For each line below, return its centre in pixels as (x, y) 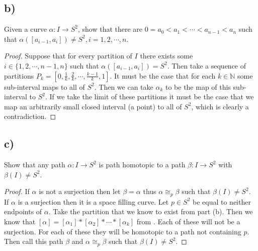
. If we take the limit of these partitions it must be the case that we (150, 97)
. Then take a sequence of (207, 65)
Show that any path (35, 165)
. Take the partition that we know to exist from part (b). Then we (151, 211)
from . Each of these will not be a (188, 221)
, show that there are (110, 29)
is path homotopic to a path (142, 165)
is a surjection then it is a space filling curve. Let (93, 201)
